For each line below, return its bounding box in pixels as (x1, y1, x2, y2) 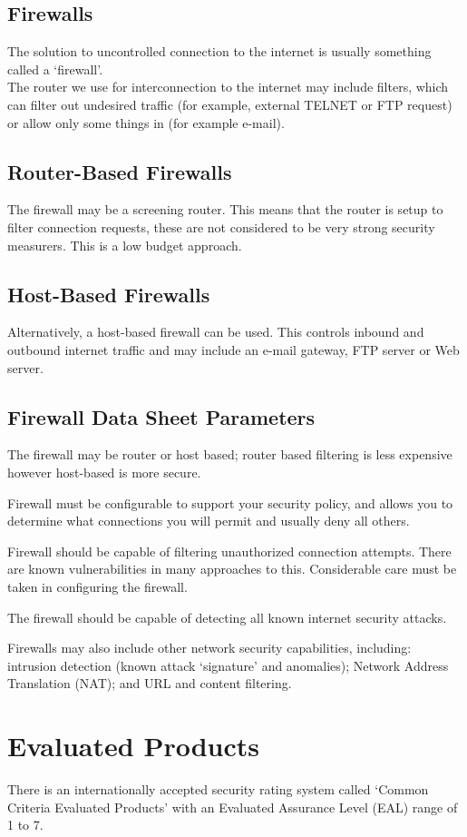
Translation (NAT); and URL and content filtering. (7, 674, 292, 693)
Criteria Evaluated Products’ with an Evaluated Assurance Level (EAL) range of (7, 797, 458, 816)
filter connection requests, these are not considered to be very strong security (7, 217, 435, 236)
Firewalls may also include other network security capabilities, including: (7, 638, 412, 657)
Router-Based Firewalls (7, 157, 232, 185)
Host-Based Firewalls (7, 280, 210, 308)
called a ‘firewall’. (7, 59, 103, 78)
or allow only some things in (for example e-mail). (7, 113, 285, 132)
